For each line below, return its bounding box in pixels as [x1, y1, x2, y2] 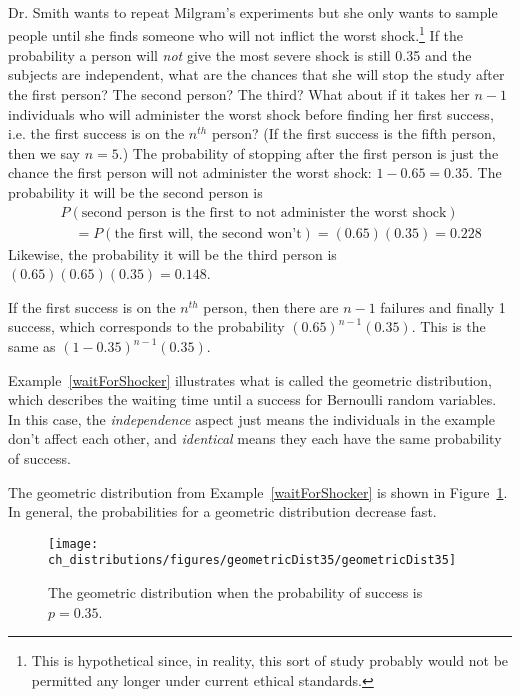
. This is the [411, 316, 486, 337]
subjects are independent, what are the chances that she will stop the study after [8, 64, 505, 85]
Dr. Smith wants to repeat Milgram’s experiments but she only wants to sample [8, 2, 498, 22]
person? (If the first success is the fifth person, [211, 123, 496, 144]
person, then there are [203, 296, 339, 317]
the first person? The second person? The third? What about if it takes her [8, 84, 470, 105]
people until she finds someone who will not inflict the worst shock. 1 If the [8, 22, 464, 46]
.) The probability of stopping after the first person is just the [118, 142, 499, 163]
